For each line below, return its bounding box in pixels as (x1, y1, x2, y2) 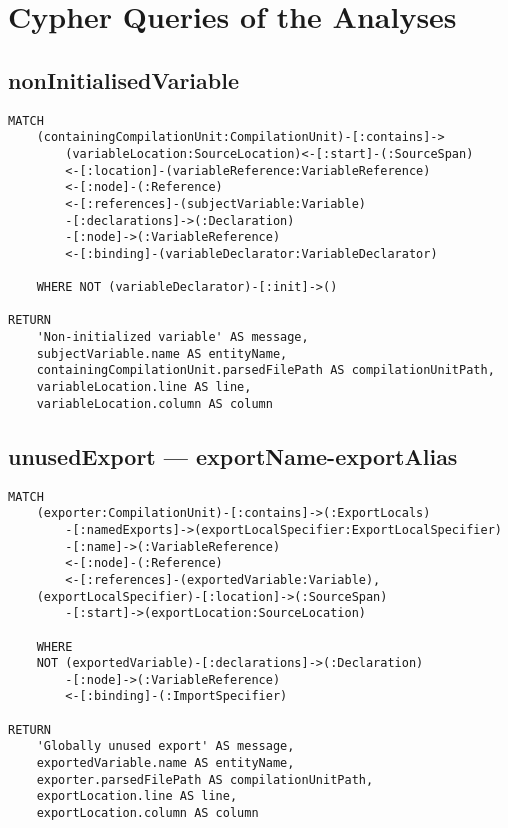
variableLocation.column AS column (36, 396, 273, 411)
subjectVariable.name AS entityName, (36, 346, 288, 361)
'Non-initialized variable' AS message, (36, 330, 309, 345)
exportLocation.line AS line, (36, 789, 238, 804)
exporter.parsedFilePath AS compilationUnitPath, (36, 772, 374, 787)
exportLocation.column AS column (36, 806, 259, 821)
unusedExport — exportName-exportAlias (8, 440, 458, 471)
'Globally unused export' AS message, (36, 739, 295, 754)
